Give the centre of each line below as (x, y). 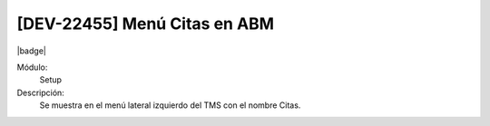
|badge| (32, 51)
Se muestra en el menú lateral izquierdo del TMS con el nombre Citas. (170, 105)
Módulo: (32, 67)
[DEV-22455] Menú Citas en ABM (146, 24)
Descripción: (41, 92)
